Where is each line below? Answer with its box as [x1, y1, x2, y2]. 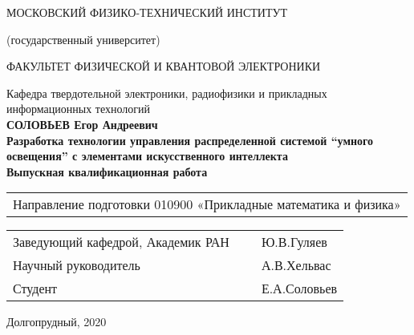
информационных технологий [6, 100, 151, 117]
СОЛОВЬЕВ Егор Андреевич [6, 115, 158, 132]
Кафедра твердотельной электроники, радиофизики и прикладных [6, 84, 327, 101]
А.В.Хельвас [261, 256, 331, 275]
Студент [13, 279, 58, 298]
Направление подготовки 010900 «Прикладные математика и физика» [13, 195, 401, 214]
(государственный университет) [6, 30, 160, 47]
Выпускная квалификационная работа [6, 163, 208, 180]
